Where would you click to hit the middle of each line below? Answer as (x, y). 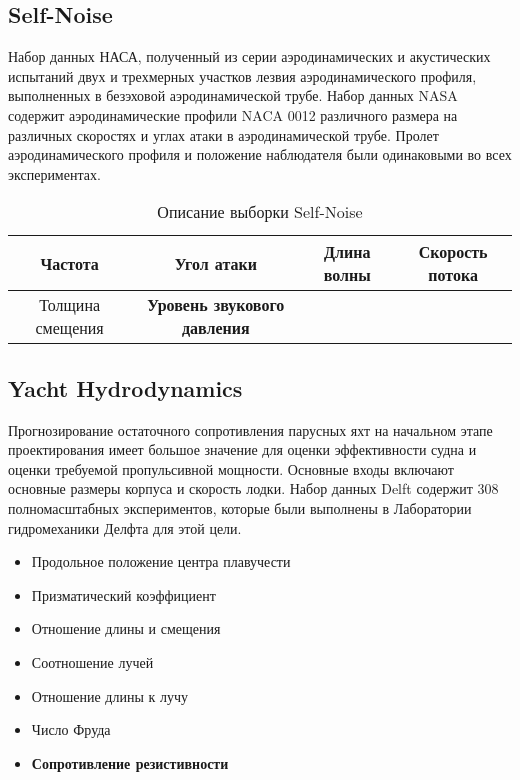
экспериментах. (54, 173)
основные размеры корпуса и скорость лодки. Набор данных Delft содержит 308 (253, 488)
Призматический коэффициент (123, 594)
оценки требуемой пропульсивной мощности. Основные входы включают (231, 468)
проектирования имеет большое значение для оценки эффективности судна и (242, 449)
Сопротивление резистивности (130, 762)
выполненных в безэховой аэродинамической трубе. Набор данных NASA (233, 95)
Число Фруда (71, 729)
